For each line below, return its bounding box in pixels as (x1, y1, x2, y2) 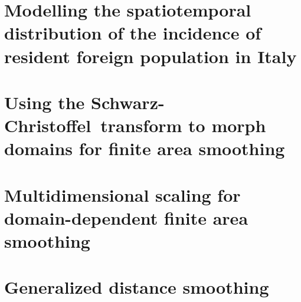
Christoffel (4, 113, 91, 137)
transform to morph (100, 113, 266, 137)
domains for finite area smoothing (4, 136, 285, 160)
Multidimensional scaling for (4, 182, 241, 206)
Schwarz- (91, 90, 165, 114)
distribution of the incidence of (4, 21, 261, 45)
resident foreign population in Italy (4, 44, 297, 68)
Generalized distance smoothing (4, 275, 269, 299)
